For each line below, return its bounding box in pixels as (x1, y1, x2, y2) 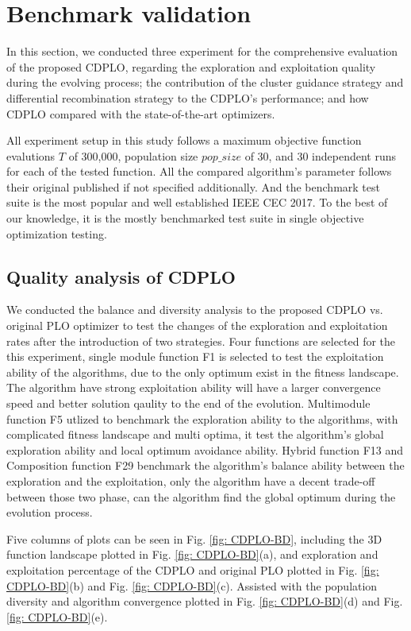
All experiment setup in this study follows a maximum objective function (6, 132, 362, 149)
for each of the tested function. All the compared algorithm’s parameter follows (6, 163, 392, 180)
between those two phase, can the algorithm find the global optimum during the (6, 488, 396, 505)
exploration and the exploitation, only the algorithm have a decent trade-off (6, 472, 375, 489)
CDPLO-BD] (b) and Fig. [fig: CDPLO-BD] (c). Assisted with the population (6, 577, 378, 594)
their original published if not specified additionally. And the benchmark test (6, 178, 380, 195)
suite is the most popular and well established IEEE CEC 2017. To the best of (6, 194, 388, 211)
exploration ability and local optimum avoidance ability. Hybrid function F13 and (6, 441, 404, 458)
